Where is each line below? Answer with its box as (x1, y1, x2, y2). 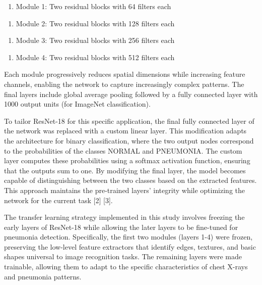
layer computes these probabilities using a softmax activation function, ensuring (4, 155, 250, 166)
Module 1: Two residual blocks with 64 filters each (16, 1, 171, 11)
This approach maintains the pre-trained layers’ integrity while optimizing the (4, 184, 245, 195)
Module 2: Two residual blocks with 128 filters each (16, 18, 175, 28)
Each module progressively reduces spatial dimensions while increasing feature (4, 69, 245, 79)
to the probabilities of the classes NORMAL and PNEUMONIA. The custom (4, 145, 242, 156)
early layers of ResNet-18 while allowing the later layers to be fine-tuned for (4, 221, 238, 232)
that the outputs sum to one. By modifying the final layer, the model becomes (4, 165, 246, 175)
